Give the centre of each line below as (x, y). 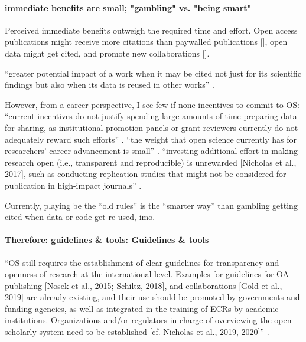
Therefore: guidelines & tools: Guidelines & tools (107, 240)
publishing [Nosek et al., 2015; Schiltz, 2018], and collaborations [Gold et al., (144, 285)
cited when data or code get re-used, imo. (80, 217)
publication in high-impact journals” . (73, 185)
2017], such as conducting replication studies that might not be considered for (146, 174)
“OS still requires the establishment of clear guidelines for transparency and (142, 262)
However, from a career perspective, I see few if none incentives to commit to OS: (152, 104)
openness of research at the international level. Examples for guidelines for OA (147, 274)
